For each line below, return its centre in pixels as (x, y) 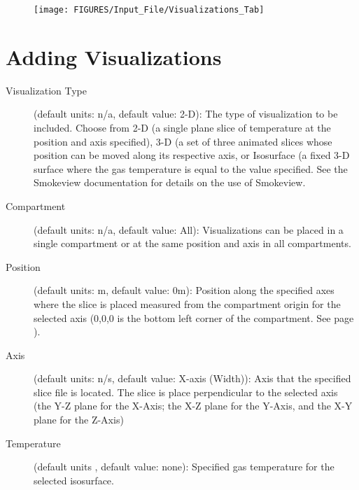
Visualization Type (46, 90)
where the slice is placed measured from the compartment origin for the (187, 303)
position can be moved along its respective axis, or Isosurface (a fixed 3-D (192, 155)
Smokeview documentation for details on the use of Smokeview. (170, 182)
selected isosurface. (74, 480)
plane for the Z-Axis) (79, 420)
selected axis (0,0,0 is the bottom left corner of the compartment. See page (194, 317)
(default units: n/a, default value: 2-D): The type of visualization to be (186, 114)
